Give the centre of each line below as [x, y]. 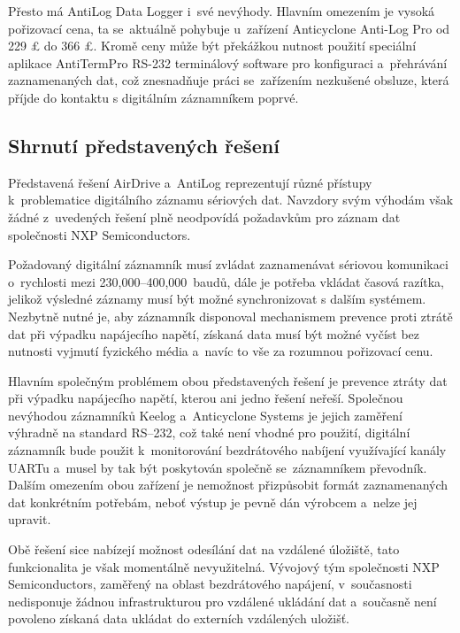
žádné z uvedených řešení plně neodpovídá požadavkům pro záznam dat [204, 216]
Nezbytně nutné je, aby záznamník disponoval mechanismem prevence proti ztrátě [230, 316]
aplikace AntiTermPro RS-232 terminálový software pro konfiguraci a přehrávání [228, 62]
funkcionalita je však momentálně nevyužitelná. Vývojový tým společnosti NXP [224, 566]
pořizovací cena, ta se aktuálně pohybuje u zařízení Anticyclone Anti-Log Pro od [229, 28]
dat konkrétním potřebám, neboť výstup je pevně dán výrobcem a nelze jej [213, 502]
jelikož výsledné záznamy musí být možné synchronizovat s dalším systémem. [217, 299]
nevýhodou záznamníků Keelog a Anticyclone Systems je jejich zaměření [205, 415]
